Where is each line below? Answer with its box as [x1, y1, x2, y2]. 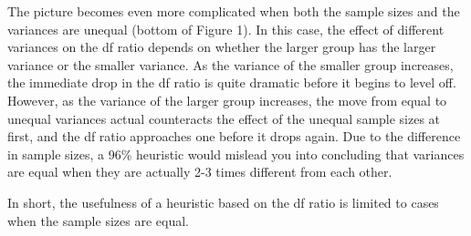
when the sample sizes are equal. [7, 210, 189, 230]
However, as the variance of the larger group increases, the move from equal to [7, 90, 447, 109]
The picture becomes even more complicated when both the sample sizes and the [7, 2, 460, 20]
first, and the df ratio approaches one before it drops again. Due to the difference [7, 127, 461, 146]
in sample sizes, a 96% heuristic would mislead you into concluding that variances [7, 144, 465, 163]
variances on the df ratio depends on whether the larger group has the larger [7, 37, 436, 56]
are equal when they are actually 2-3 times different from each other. [7, 162, 392, 181]
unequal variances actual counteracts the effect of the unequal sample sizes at [7, 108, 441, 128]
